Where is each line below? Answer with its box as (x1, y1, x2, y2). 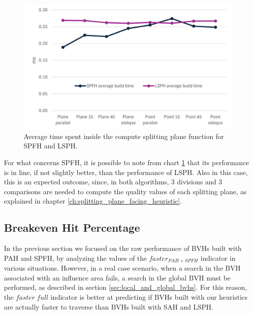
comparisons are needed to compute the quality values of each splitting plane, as (4, 186, 247, 196)
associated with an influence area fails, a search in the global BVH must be (4, 272, 231, 282)
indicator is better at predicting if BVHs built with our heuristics (50, 292, 248, 302)
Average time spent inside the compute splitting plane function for (24, 131, 224, 141)
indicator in (200, 252, 236, 263)
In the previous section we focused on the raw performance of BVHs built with (4, 243, 242, 253)
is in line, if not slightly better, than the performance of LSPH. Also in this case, (4, 167, 248, 177)
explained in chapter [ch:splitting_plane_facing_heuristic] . (4, 196, 182, 206)
